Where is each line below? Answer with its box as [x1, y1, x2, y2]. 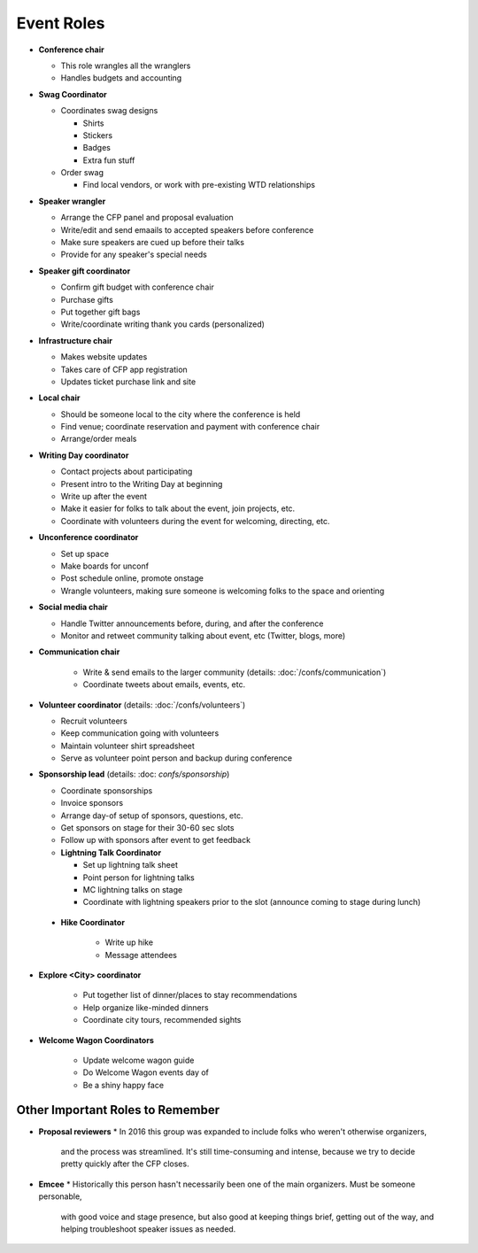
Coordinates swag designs [60, 105, 158, 116]
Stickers [82, 129, 113, 141]
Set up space [60, 548, 110, 559]
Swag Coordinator [38, 89, 107, 99]
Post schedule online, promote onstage [60, 573, 204, 584]
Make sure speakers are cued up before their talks [60, 237, 245, 248]
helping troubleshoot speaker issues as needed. [60, 1223, 236, 1234]
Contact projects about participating [60, 466, 193, 477]
